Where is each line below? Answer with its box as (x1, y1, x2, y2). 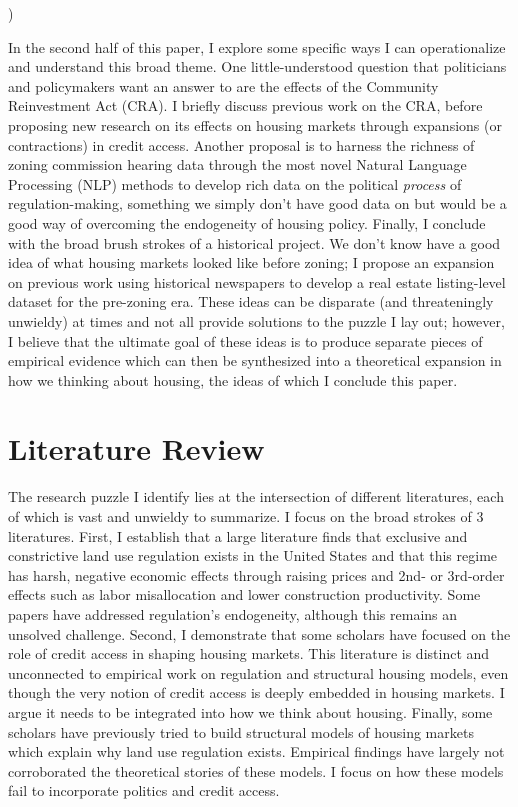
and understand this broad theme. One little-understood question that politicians (8, 56, 507, 77)
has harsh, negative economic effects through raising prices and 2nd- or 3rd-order (8, 564, 505, 585)
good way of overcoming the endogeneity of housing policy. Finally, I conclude (8, 212, 486, 233)
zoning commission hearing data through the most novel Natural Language (8, 154, 467, 175)
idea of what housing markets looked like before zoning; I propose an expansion (8, 252, 495, 273)
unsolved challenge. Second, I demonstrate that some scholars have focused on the (8, 623, 511, 644)
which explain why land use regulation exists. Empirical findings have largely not (8, 741, 505, 762)
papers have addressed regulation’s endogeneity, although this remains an (8, 603, 458, 624)
